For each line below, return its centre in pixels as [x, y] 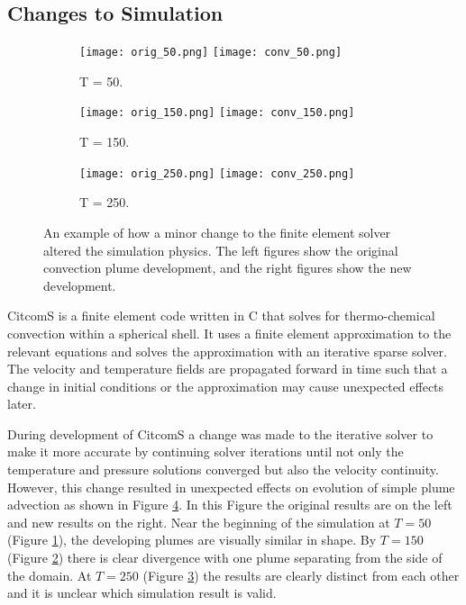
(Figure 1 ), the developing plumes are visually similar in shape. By [192, 540]
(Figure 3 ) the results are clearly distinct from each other [301, 575]
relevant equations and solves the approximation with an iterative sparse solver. [227, 351]
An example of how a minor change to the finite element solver [217, 232]
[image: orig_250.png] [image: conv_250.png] [217, 173]
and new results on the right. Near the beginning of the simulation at [199, 522]
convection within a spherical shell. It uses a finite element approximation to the [229, 333]
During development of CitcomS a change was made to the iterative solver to [220, 433]
